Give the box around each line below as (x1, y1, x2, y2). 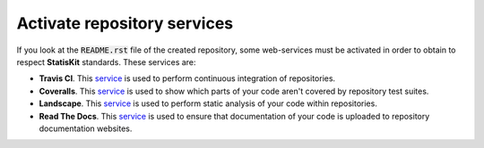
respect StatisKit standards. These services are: (16, 56, 196, 67)
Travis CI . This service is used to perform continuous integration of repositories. (39, 73, 336, 84)
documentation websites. (39, 123, 133, 134)
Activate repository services (16, 13, 234, 33)
